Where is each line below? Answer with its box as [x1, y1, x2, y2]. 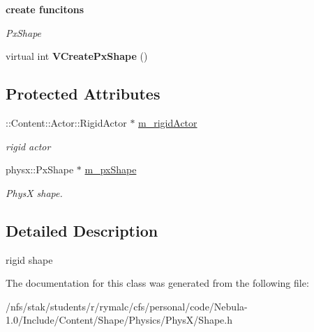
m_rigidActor [138, 115, 197, 129]
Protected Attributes [6, 83, 160, 104]
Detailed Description [6, 219, 158, 241]
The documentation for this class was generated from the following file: [6, 276, 309, 290]
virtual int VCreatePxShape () [6, 49, 148, 63]
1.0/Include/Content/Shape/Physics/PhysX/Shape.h [6, 313, 233, 327]
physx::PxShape [6, 162, 74, 177]
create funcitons [6, 2, 84, 16]
